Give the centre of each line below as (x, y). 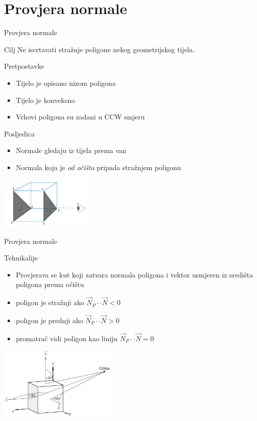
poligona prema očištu (50, 284)
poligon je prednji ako (49, 320)
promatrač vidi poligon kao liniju (67, 338)
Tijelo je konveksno (45, 100)
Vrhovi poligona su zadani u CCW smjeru (80, 117)
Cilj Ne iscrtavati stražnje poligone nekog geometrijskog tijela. (99, 49)
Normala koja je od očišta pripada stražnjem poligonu (98, 167)
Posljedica (19, 133)
